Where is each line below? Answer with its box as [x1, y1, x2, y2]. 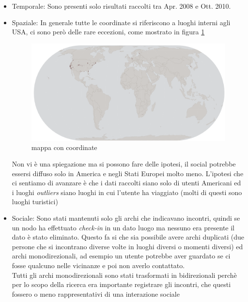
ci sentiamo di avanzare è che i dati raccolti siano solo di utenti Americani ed [12, 178, 241, 188]
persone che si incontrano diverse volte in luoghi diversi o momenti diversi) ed [12, 241, 243, 251]
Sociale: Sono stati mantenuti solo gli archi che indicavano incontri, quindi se [12, 213, 240, 223]
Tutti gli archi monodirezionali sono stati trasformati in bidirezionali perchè [12, 270, 237, 280]
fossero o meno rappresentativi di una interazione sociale [12, 288, 180, 299]
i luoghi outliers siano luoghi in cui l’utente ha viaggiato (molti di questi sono [12, 187, 242, 197]
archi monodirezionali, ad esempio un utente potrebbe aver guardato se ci [12, 251, 231, 261]
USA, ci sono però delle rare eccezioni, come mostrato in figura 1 [12, 27, 205, 37]
